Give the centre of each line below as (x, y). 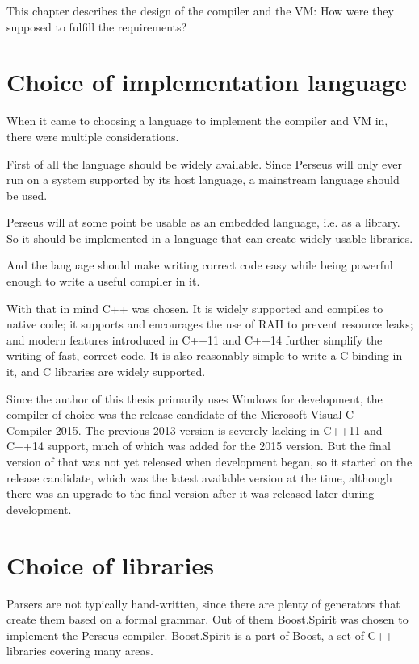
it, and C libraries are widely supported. (106, 372)
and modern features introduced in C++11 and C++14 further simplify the (195, 339)
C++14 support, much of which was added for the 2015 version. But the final (199, 446)
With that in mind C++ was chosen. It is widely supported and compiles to (195, 308)
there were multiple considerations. (93, 136)
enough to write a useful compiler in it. (103, 281)
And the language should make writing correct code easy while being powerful (200, 265)
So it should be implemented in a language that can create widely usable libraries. (210, 238)
